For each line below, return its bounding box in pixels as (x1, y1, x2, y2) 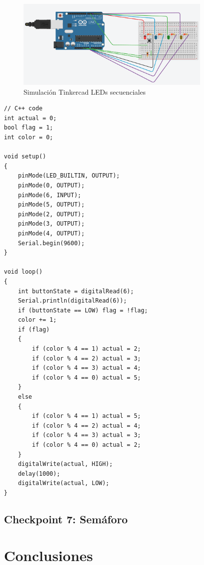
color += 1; (18, 316, 57, 324)
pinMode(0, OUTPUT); (18, 181, 85, 189)
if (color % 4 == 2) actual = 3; (32, 355, 141, 362)
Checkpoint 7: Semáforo (4, 511, 128, 526)
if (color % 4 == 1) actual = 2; (32, 345, 141, 353)
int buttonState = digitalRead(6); (18, 287, 134, 295)
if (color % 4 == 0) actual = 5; (32, 374, 141, 381)
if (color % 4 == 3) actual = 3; (32, 432, 141, 439)
